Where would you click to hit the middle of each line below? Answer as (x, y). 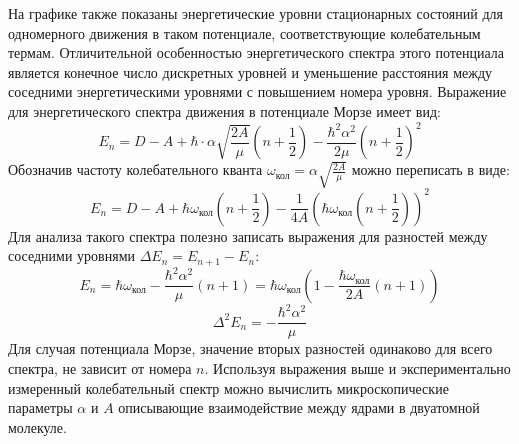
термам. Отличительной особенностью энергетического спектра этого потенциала (256, 52)
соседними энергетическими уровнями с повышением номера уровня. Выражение (257, 91)
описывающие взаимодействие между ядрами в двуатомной (299, 407)
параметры (40, 407)
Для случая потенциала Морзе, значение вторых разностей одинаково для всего (250, 348)
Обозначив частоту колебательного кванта (135, 169)
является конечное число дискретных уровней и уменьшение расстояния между (250, 71)
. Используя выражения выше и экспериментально (357, 367)
